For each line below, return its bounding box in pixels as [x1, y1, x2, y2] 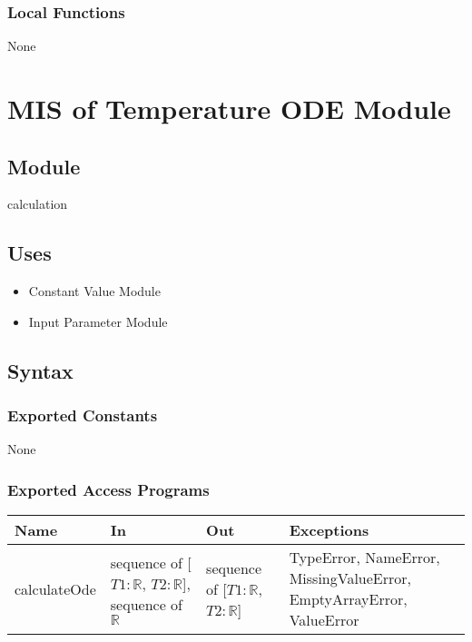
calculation [7, 194, 68, 213]
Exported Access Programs [7, 478, 210, 500]
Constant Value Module [28, 281, 161, 301]
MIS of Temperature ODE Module [7, 90, 451, 126]
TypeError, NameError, [289, 547, 440, 568]
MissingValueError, [289, 568, 412, 589]
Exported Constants [7, 404, 158, 427]
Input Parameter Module [28, 311, 168, 331]
